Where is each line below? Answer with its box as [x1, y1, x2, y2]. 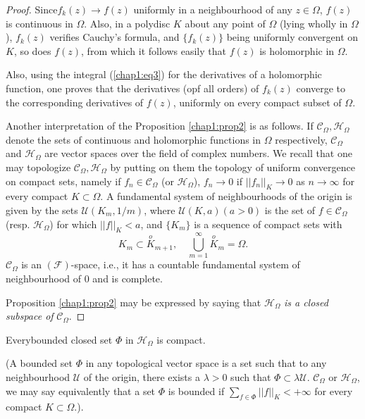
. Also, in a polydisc [84, 15, 171, 30]
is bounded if [168, 383, 225, 398]
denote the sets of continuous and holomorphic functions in [6, 132, 261, 146]
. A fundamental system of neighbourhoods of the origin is [100, 189, 352, 204]
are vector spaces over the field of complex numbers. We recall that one [44, 146, 352, 161]
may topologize [6, 159, 71, 174]
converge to [296, 80, 346, 95]
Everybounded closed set [6, 332, 113, 346]
